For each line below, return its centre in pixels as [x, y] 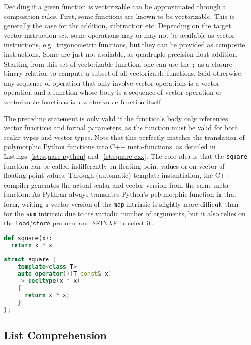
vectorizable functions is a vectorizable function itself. [84, 102]
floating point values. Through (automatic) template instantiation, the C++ [117, 175]
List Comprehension [55, 335]
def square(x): [28, 238]
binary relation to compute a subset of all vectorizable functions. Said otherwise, [124, 73]
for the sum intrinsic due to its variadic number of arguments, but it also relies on [125, 213]
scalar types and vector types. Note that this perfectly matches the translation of [124, 137]
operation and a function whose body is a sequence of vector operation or [113, 92]
